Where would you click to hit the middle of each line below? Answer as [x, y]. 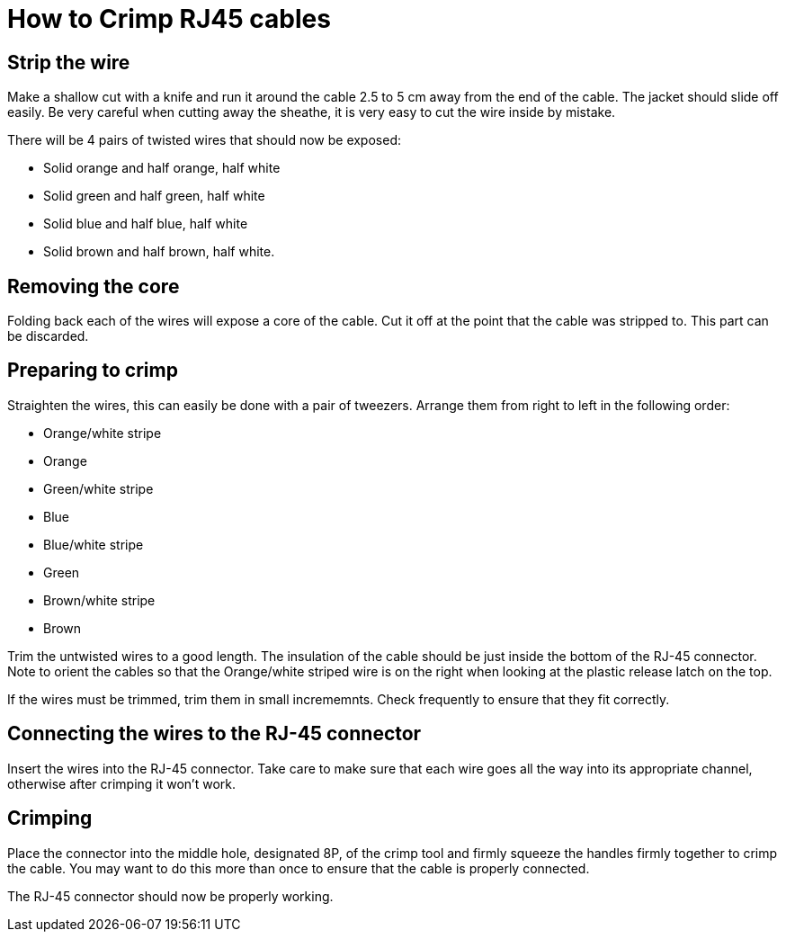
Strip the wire [69, 62]
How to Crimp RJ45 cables [169, 19]
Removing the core [94, 286]
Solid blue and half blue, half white [146, 224]
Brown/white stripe [99, 600]
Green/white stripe [98, 488]
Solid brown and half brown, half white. [159, 252]
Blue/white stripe [94, 544]
